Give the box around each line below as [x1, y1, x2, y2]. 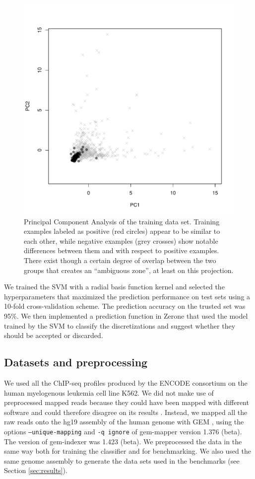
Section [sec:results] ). [4, 465, 67, 476]
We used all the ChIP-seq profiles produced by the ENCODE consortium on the [4, 377, 248, 388]
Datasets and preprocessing [4, 354, 148, 370]
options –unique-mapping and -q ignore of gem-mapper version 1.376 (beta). [4, 426, 242, 436]
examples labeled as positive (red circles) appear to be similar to [24, 226, 220, 236]
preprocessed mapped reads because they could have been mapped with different [4, 397, 249, 408]
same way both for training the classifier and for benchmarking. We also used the [4, 446, 251, 456]
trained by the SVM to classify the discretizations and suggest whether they [4, 320, 236, 331]
